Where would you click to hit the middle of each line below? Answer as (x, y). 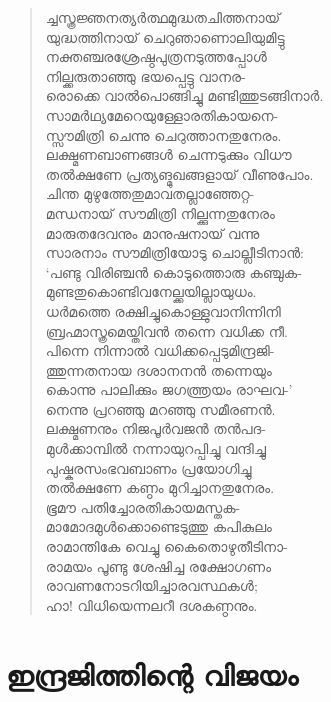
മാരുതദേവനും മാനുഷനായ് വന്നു (152, 232)
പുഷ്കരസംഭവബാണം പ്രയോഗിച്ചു (148, 467)
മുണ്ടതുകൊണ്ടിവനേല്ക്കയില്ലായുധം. (151, 291)
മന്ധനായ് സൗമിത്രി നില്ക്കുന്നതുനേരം (160, 212)
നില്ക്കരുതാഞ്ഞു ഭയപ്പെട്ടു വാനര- (145, 75)
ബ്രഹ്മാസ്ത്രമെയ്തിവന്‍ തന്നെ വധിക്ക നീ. (167, 330)
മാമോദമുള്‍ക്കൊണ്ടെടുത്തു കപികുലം (158, 526)
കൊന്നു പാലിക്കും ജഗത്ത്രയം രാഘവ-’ (169, 389)
